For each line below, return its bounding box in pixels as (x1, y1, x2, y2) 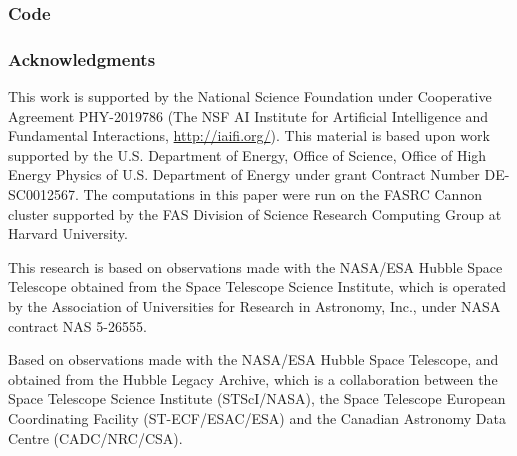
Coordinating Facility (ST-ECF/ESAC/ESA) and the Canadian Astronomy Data (8, 407, 507, 428)
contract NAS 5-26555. (8, 315, 147, 336)
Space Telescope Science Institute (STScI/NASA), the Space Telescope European (8, 388, 506, 409)
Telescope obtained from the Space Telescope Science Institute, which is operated (8, 276, 507, 297)
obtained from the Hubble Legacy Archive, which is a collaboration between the (8, 368, 498, 389)
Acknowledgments (8, 46, 156, 71)
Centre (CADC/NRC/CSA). (8, 427, 183, 448)
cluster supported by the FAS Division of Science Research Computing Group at (8, 203, 502, 224)
